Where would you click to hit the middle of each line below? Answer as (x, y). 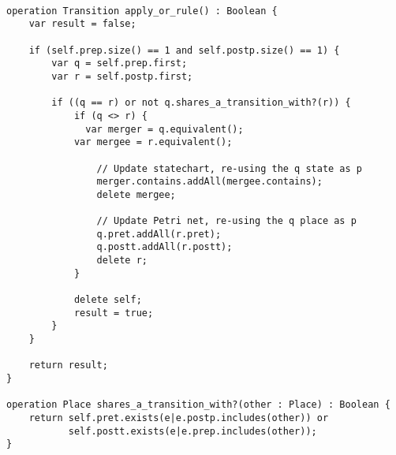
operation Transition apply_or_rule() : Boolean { (142, 11)
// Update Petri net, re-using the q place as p (226, 221)
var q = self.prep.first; (120, 63)
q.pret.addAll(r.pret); (159, 234)
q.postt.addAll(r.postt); (164, 247)
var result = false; (82, 24)
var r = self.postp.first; (122, 76)
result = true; (114, 313)
